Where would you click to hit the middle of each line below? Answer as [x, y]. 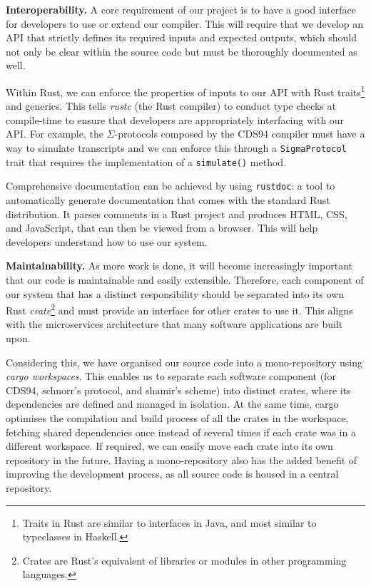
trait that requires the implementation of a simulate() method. [146, 161]
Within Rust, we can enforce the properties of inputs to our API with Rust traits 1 [185, 91]
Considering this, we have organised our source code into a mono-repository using [184, 362]
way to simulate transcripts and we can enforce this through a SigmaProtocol [176, 148]
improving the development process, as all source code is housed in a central [172, 474]
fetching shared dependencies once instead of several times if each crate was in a [181, 432]
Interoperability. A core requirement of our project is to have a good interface [181, 9]
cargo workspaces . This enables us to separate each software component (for [171, 376]
